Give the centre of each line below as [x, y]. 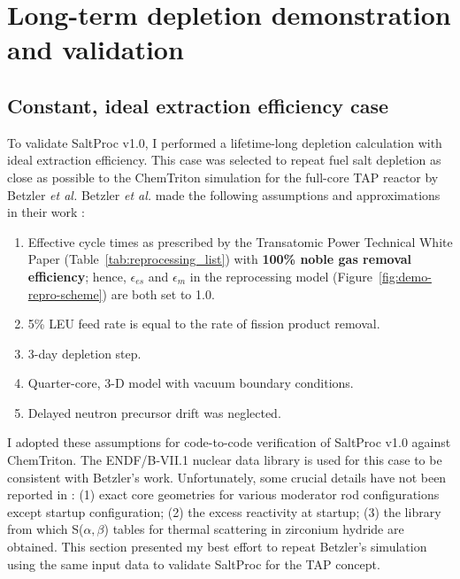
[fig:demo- [405, 276]
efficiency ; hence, [77, 276]
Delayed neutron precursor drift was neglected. [154, 412]
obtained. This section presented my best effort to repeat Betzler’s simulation [217, 547]
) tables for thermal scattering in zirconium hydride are [254, 529]
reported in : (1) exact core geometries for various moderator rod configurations [223, 494]
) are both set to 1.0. [158, 293]
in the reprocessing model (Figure [281, 276]
